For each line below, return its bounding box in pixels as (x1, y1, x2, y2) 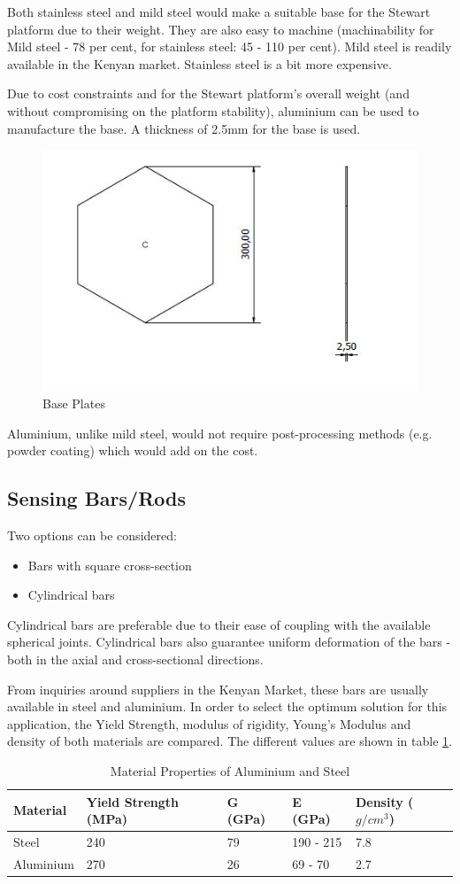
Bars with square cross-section (27, 555, 192, 574)
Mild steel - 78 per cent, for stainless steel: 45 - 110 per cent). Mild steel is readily (7, 37, 452, 56)
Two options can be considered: (7, 526, 177, 545)
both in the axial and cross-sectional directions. (7, 650, 264, 669)
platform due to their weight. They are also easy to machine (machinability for (7, 19, 434, 38)
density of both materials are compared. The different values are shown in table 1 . (7, 732, 452, 750)
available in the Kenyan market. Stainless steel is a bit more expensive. (7, 54, 392, 73)
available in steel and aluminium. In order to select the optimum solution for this (7, 697, 448, 716)
